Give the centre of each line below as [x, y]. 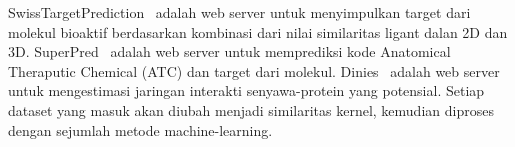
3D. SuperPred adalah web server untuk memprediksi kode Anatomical [229, 51]
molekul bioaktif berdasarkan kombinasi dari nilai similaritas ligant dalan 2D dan [258, 31]
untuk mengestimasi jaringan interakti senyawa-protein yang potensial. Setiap [246, 90]
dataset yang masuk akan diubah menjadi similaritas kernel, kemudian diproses [251, 109]
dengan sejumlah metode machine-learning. [140, 129]
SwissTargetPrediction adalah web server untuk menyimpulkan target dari [239, 12]
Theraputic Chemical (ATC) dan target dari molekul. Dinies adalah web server [254, 70]
